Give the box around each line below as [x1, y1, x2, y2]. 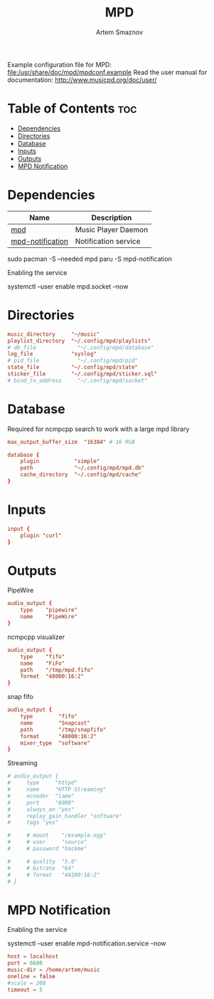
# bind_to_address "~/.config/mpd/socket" [7, 377, 148, 384]
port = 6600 [7, 960, 43, 967]
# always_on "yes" [7, 806, 75, 813]
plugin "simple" [20, 457, 100, 465]
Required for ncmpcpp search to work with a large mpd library [7, 425, 190, 433]
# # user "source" [7, 839, 87, 846]
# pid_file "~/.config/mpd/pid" [7, 357, 139, 364]
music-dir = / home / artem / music [7, 966, 100, 973]
